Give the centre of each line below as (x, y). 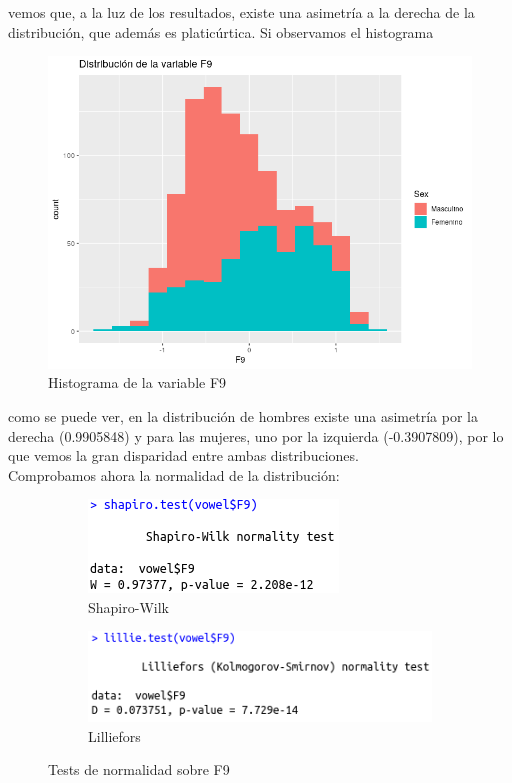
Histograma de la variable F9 (137, 382)
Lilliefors (114, 735)
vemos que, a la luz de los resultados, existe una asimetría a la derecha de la (241, 12)
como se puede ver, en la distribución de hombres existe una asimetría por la (243, 415)
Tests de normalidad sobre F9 (139, 769)
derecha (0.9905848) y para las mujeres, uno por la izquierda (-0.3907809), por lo (256, 435)
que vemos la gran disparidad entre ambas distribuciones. (183, 455)
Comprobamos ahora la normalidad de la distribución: (174, 474)
